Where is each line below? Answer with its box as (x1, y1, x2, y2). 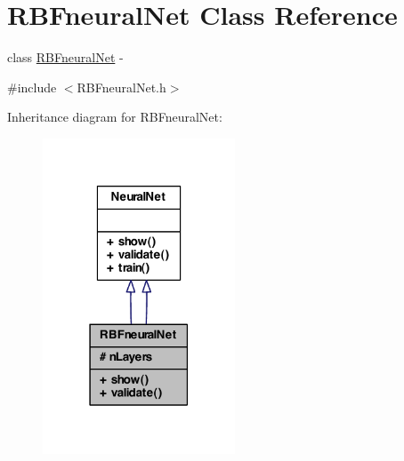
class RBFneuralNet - (7, 48, 124, 67)
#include (7, 77, 57, 96)
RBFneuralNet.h (77, 77, 166, 96)
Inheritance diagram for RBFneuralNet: (7, 107, 222, 126)
